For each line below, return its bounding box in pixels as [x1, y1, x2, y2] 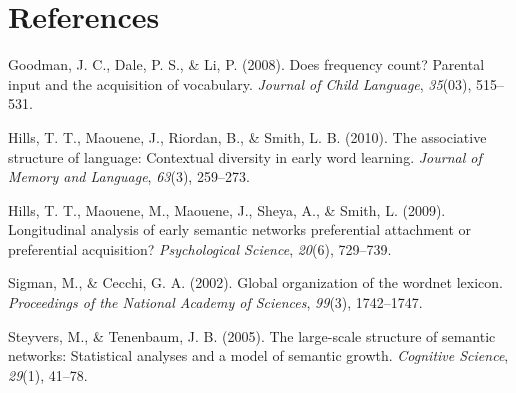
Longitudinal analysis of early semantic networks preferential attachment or [8, 219, 472, 240]
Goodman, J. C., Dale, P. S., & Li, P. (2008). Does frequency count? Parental [8, 54, 485, 75]
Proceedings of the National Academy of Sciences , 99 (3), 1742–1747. [8, 292, 423, 313]
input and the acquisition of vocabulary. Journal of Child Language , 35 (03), [8, 73, 472, 94]
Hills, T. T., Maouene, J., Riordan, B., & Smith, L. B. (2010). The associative [8, 126, 487, 147]
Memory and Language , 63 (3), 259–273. [8, 166, 250, 187]
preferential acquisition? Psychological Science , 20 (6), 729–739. [8, 238, 392, 259]
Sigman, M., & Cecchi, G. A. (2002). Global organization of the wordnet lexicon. [8, 272, 503, 293]
